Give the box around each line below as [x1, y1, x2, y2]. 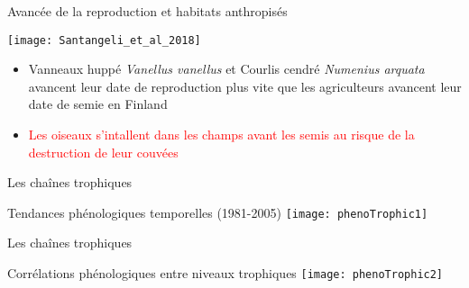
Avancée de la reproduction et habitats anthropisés [7, 2, 288, 20]
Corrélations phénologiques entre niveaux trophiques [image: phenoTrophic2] [7, 264, 444, 283]
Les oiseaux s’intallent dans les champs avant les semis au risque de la [28, 125, 415, 144]
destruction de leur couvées [28, 142, 179, 161]
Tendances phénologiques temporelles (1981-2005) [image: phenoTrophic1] [7, 202, 428, 221]
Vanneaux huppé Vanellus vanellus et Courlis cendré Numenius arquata [28, 59, 425, 78]
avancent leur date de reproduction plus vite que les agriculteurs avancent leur [28, 76, 462, 95]
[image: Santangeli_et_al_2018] [7, 33, 201, 47]
